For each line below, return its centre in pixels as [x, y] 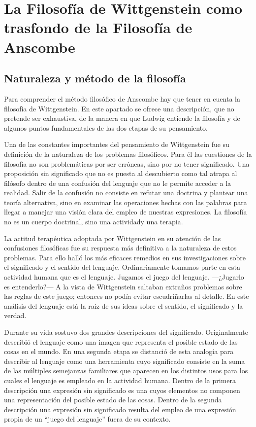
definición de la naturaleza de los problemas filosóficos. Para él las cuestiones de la [128, 154]
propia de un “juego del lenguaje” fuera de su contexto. [87, 419]
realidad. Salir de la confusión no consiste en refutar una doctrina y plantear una [126, 193]
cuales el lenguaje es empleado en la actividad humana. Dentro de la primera [120, 380]
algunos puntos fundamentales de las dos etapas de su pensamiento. [106, 127]
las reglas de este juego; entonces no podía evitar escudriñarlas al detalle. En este [127, 296]
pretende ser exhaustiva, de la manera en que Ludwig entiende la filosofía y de [122, 118]
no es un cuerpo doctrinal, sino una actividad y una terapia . [94, 222]
